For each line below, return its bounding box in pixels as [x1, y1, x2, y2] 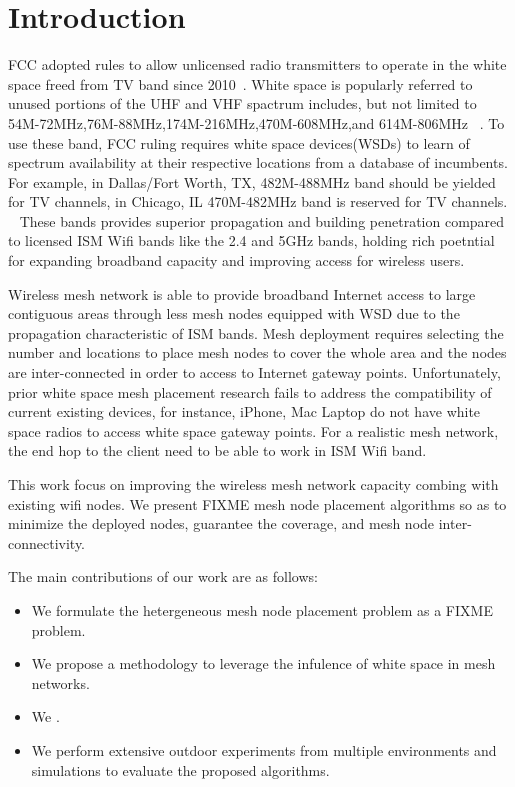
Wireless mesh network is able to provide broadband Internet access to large [8, 283, 476, 304]
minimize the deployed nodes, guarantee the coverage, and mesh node [8, 513, 435, 534]
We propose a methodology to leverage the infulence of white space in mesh [31, 653, 496, 674]
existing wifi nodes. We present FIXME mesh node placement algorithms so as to [8, 493, 507, 514]
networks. [31, 672, 90, 693]
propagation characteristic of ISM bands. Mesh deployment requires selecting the [8, 322, 504, 343]
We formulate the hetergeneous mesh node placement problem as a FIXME [31, 599, 493, 620]
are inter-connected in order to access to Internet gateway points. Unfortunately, [8, 362, 501, 383]
